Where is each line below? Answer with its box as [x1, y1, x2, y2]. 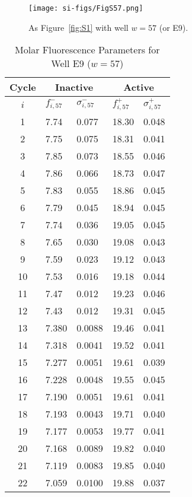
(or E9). [159, 21, 188, 33]
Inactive [55, 80, 94, 94]
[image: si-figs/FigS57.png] [28, 4, 143, 12]
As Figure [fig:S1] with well [28, 21, 129, 33]
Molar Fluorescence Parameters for [15, 43, 160, 57]
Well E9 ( [51, 56, 91, 71]
